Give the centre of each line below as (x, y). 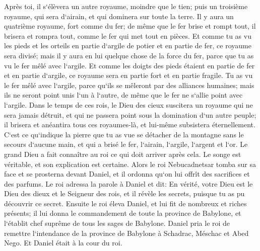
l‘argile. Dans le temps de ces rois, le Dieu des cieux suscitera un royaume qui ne (128, 104)
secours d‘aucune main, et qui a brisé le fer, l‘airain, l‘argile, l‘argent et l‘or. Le (126, 144)
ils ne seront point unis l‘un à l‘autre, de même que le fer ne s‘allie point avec (123, 95)
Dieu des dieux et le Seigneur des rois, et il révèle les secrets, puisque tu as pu (124, 193)
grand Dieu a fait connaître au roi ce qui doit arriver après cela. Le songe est (123, 154)
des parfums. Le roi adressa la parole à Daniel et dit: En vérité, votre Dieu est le (128, 183)
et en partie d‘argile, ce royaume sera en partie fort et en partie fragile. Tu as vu (128, 75)
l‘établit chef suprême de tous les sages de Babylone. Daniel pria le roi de (117, 223)
